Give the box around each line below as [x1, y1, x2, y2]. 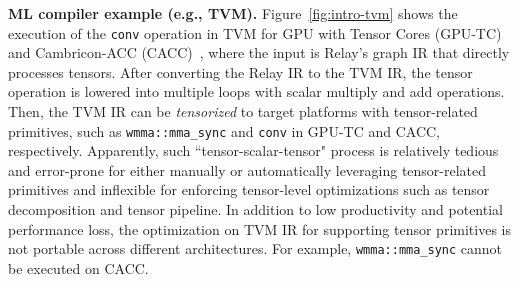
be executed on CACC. [8, 257, 149, 278]
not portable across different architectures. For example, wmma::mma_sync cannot [8, 238, 503, 259]
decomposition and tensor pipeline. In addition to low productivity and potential [8, 199, 503, 220]
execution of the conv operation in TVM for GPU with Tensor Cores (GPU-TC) [8, 22, 502, 43]
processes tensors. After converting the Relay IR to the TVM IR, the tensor [8, 61, 473, 82]
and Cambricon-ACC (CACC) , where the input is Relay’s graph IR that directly [8, 42, 510, 63]
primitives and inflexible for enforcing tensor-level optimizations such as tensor [8, 179, 490, 200]
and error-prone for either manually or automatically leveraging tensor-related [8, 159, 487, 180]
